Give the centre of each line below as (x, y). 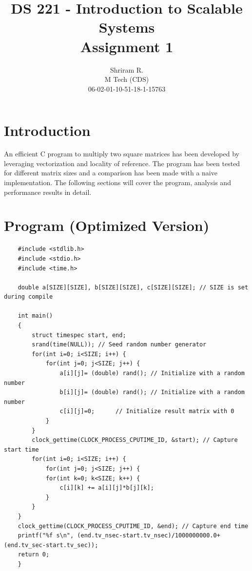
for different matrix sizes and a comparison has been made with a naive (111, 173)
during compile (29, 297)
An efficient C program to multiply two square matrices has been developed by (122, 154)
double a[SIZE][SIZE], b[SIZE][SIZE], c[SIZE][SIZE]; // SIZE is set (133, 287)
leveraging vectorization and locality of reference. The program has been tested (122, 163)
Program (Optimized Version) (107, 225)
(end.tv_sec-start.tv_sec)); (51, 545)
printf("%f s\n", (46, 536)
